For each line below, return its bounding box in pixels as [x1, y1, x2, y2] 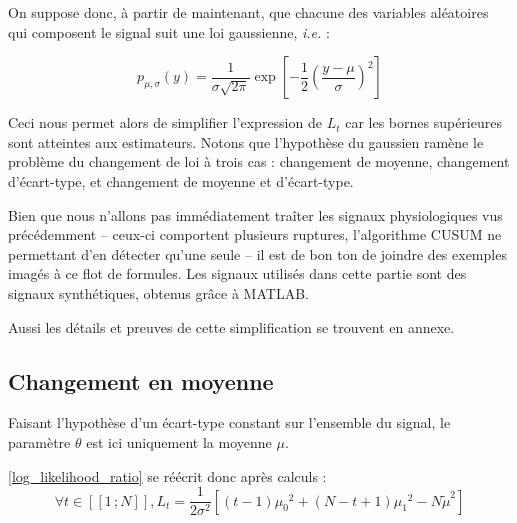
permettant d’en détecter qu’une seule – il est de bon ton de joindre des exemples [8, 243, 507, 264]
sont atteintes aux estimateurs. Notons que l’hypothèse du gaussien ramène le [8, 131, 484, 152]
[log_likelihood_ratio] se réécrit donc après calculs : [8, 465, 327, 486]
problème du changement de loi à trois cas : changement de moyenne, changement [8, 151, 510, 172]
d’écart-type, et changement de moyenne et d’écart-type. [8, 170, 354, 191]
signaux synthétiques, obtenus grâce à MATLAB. [8, 282, 309, 303]
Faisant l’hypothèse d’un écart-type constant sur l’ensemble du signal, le [8, 412, 451, 433]
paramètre [8, 431, 71, 452]
